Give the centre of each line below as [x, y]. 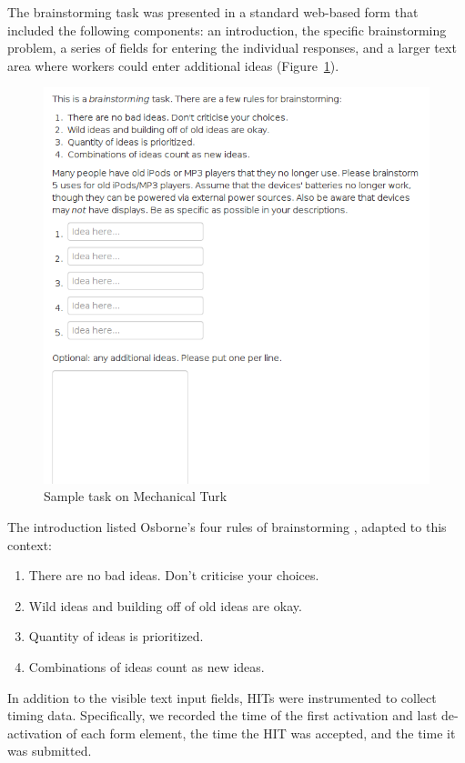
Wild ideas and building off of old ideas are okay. [165, 605]
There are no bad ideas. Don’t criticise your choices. [174, 575]
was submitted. [50, 751]
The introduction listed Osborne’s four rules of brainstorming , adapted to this [227, 527]
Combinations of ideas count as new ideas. [147, 667]
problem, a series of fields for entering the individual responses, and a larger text [232, 48]
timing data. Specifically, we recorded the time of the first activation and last [222, 715]
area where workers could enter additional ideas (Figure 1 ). [173, 65]
